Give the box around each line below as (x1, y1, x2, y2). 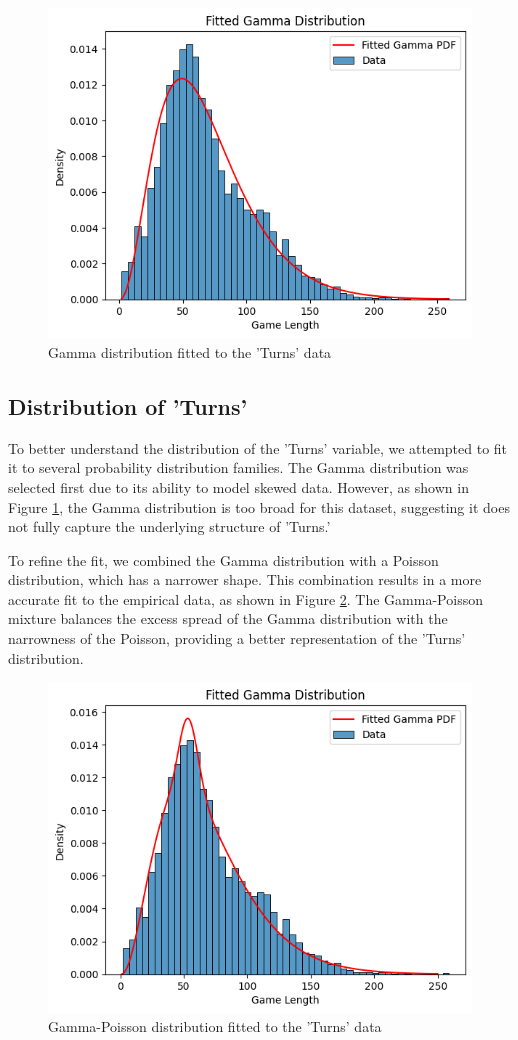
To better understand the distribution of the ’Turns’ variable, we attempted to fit (8, 437, 508, 458)
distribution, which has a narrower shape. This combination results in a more (8, 569, 482, 590)
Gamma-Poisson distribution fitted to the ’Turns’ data (48, 1016, 382, 1037)
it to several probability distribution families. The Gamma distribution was (8, 457, 469, 478)
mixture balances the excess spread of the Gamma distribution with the (8, 608, 448, 629)
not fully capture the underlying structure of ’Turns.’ (8, 516, 331, 537)
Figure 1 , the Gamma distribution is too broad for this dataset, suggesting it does (8, 496, 510, 517)
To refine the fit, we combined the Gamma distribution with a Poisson (8, 549, 439, 570)
